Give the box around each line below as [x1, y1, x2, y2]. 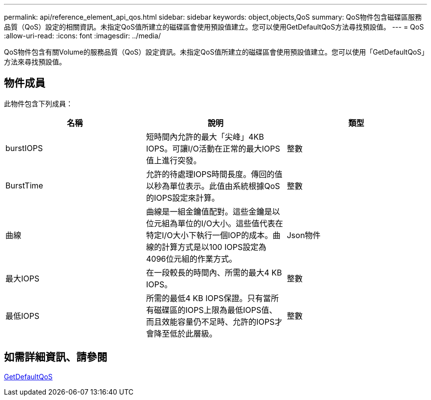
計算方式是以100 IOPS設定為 [161, 242, 267, 252]
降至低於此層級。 [154, 328, 217, 338]
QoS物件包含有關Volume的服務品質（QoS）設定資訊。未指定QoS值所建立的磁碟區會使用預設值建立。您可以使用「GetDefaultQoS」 [4, 48, 425, 56]
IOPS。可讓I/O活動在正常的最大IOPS [146, 143, 280, 154]
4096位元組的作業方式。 [146, 253, 237, 264]
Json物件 [286, 230, 321, 240]
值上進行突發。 [146, 155, 201, 165]
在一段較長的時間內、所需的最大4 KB [146, 267, 282, 277]
